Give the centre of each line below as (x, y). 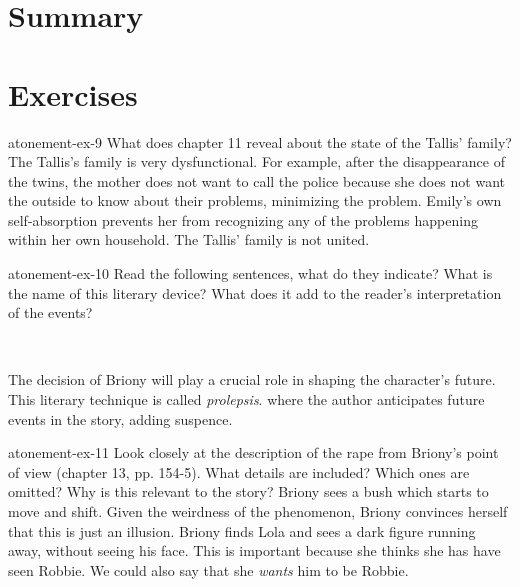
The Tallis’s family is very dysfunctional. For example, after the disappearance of (256, 161)
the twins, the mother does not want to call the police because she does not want (256, 180)
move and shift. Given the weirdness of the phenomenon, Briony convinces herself (258, 511)
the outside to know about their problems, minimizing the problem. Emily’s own (255, 200)
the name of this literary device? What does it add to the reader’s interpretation (255, 292)
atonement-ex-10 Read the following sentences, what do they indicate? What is (250, 273)
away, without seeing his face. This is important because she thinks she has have (254, 550)
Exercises (73, 93)
